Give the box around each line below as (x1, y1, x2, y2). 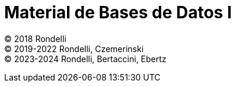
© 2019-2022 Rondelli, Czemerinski (4, 43, 144, 54)
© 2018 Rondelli (4, 33, 66, 44)
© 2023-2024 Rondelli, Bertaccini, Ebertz (4, 53, 167, 64)
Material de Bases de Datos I (4, 2, 232, 22)
